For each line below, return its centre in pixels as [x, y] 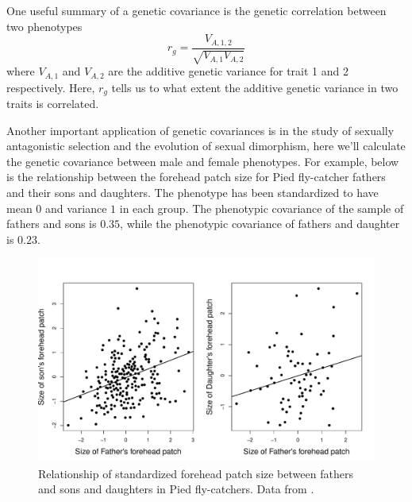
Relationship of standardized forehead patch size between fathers [196, 473]
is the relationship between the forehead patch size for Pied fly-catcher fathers [196, 177]
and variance [76, 208]
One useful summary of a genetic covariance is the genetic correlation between [196, 10]
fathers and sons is [52, 224]
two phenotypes [44, 26]
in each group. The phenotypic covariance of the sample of [262, 208]
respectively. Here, [51, 87]
